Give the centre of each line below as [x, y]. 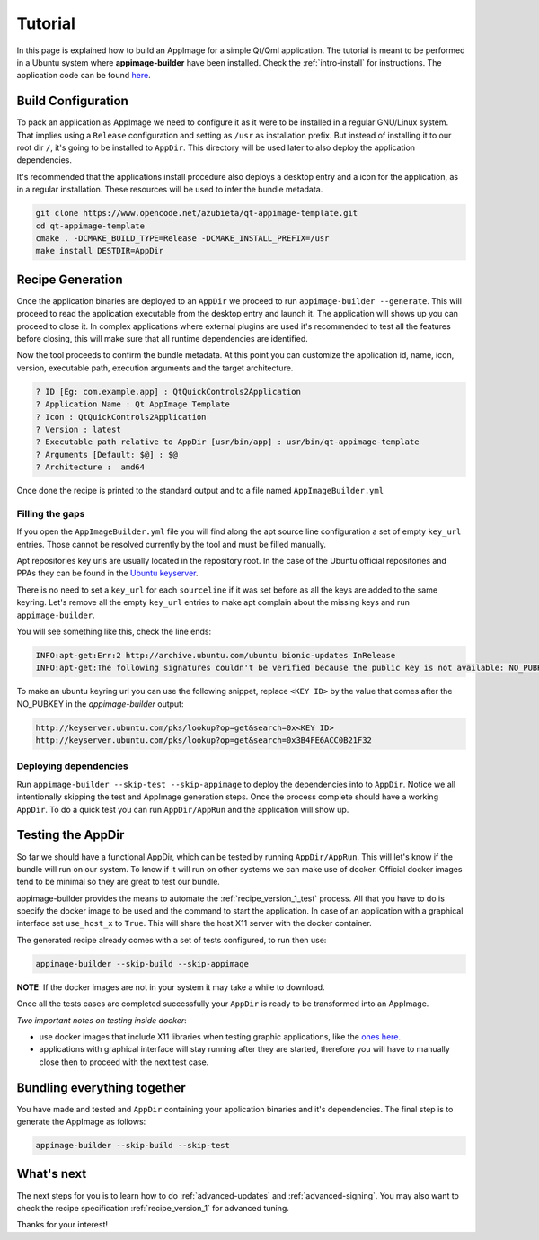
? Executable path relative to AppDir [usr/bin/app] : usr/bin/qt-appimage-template [227, 442]
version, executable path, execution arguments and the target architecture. [155, 368]
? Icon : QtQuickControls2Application [121, 417]
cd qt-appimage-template [90, 226]
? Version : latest [78, 429]
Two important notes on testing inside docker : [102, 1020]
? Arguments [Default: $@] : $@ [107, 455]
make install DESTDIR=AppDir [100, 251]
